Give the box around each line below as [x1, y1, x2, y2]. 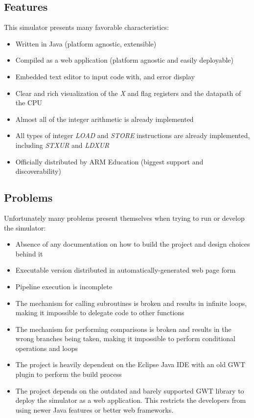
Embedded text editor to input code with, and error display [15, 71, 195, 81]
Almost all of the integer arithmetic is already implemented [15, 114, 194, 124]
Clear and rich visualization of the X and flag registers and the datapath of [15, 88, 241, 98]
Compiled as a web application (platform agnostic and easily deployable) [15, 55, 233, 65]
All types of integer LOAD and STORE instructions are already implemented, [15, 130, 250, 140]
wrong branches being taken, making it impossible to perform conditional [15, 333, 235, 344]
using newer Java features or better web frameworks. [15, 404, 174, 415]
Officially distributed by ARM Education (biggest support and [15, 156, 204, 166]
